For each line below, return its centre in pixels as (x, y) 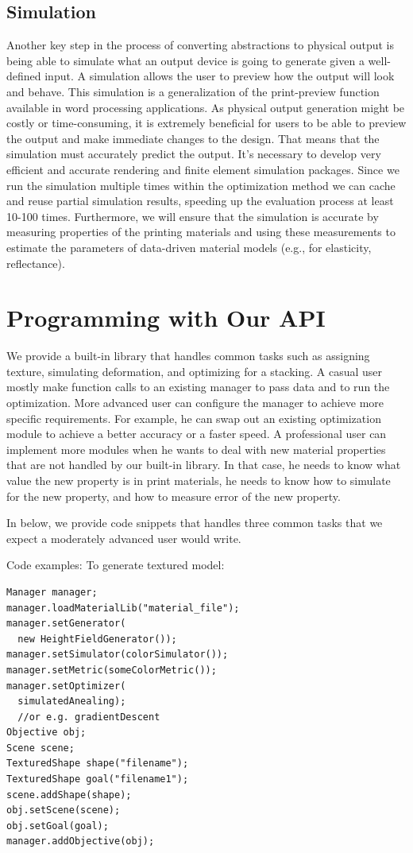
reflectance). (36, 263)
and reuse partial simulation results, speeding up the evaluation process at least (200, 201)
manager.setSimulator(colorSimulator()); (118, 655)
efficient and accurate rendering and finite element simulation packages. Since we (203, 169)
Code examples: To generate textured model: (116, 565)
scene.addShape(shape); (69, 795)
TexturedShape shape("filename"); (98, 764)
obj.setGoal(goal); (58, 826)
